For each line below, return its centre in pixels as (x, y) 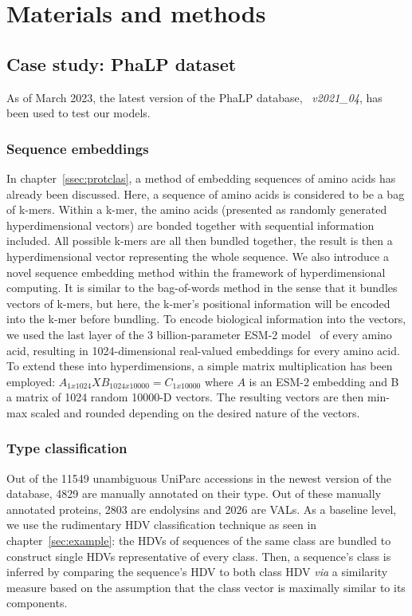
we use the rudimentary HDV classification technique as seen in (162, 525)
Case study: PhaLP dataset (122, 63)
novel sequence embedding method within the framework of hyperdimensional (196, 272)
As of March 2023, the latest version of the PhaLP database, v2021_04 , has (194, 97)
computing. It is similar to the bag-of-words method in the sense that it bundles (202, 288)
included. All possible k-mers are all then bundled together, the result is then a (200, 241)
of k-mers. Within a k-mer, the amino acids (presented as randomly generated (197, 209)
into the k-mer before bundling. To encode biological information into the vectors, (206, 319)
